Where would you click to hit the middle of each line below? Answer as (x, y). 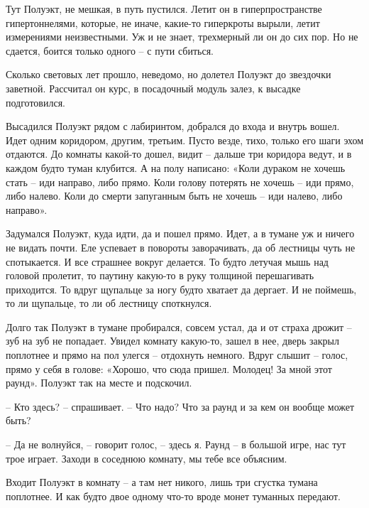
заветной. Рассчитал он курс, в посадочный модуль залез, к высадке (153, 88)
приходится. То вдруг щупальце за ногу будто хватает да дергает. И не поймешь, (181, 289)
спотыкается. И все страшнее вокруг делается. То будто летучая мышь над (167, 261)
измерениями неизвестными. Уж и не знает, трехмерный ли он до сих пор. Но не (182, 37)
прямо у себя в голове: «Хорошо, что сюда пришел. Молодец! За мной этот (169, 368)
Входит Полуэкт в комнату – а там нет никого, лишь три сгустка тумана (162, 482)
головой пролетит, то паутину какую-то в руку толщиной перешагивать (160, 275)
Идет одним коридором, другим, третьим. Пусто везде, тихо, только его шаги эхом (184, 140)
